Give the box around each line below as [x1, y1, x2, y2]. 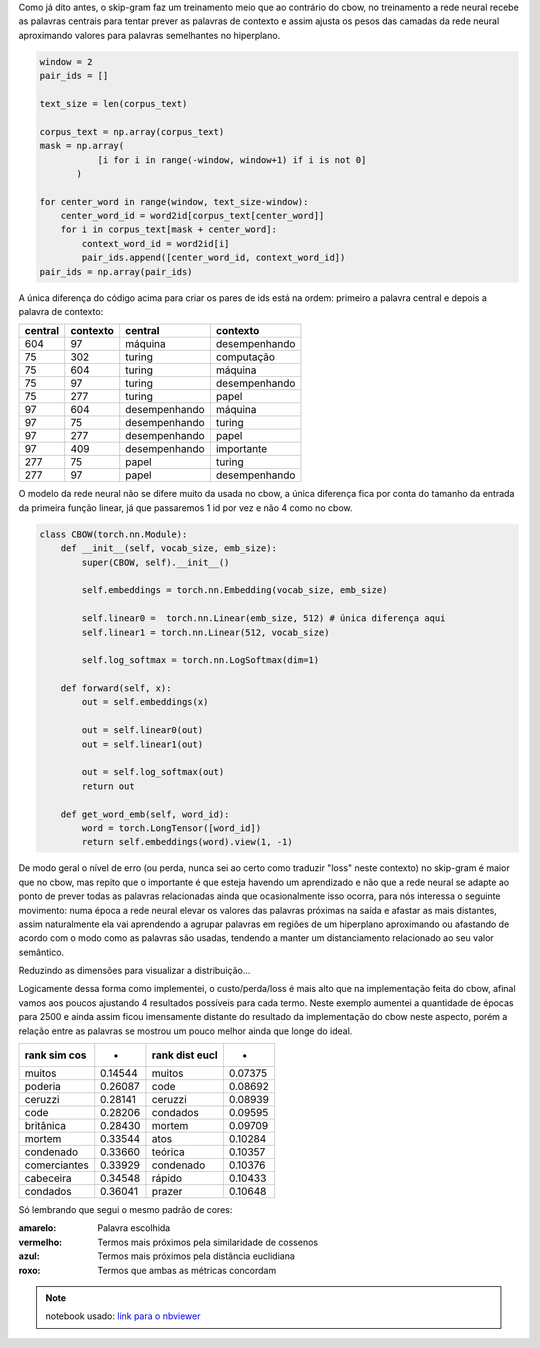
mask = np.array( [39, 140, 125, 152]
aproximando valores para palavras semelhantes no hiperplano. [18, 29, 281, 41]
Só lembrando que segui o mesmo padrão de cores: [18, 1204, 233, 1216]
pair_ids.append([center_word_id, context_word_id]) [81, 252, 346, 264]
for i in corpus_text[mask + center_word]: [60, 224, 277, 235]
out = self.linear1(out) [81, 738, 204, 750]
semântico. [18, 946, 65, 958]
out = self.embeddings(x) [81, 696, 209, 708]
